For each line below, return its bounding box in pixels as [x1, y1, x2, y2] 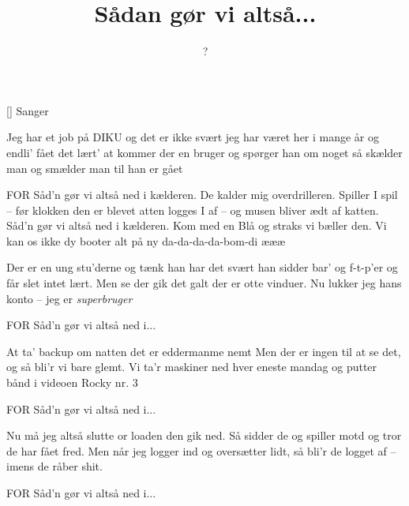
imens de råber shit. [6, 458, 103, 474]
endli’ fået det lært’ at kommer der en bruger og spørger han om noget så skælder [6, 144, 403, 160]
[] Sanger [6, 102, 49, 118]
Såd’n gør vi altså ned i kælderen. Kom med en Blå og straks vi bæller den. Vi [6, 217, 387, 234]
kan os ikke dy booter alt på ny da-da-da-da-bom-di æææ [6, 232, 286, 249]
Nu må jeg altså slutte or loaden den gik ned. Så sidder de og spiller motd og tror [6, 427, 402, 444]
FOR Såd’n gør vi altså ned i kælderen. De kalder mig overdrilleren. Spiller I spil [6, 186, 398, 203]
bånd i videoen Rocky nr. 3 [6, 374, 138, 391]
